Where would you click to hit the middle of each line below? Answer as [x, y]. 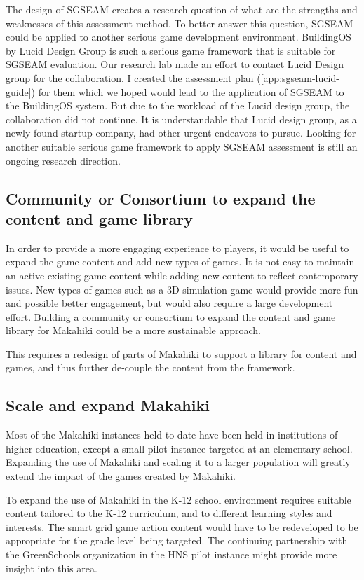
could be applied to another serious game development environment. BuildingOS [178, 37]
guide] [19, 91]
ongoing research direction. [63, 160]
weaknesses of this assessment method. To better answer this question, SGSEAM [180, 23]
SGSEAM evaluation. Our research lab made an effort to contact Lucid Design [175, 64]
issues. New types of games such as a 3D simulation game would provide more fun [182, 289]
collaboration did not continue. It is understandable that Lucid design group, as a [181, 119]
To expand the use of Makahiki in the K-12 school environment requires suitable [178, 499]
